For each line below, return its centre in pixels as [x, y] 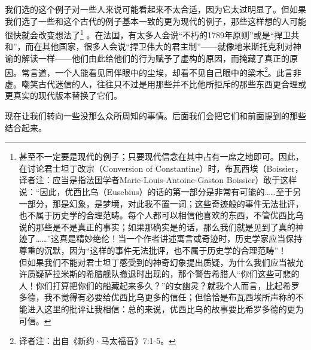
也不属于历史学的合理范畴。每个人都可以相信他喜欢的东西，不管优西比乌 [161, 215]
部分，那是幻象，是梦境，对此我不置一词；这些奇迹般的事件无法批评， [165, 203]
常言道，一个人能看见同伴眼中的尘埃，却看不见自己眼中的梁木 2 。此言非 [161, 71]
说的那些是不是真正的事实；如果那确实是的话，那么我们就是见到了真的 [157, 226]
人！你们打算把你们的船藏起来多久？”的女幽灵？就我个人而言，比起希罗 [159, 285]
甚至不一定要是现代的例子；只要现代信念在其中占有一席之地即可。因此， [161, 156]
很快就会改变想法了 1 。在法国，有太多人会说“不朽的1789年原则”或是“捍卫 [148, 34]
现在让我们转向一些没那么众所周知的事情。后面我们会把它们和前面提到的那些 [155, 116]
